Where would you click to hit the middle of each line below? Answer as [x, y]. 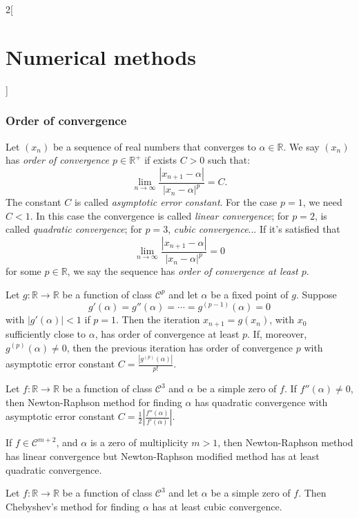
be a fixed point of [250, 294]
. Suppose [317, 294]
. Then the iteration [158, 319]
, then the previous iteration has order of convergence [180, 347]
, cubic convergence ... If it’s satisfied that [254, 229]
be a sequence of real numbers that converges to [154, 146]
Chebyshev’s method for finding [73, 506]
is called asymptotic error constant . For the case [176, 202]
